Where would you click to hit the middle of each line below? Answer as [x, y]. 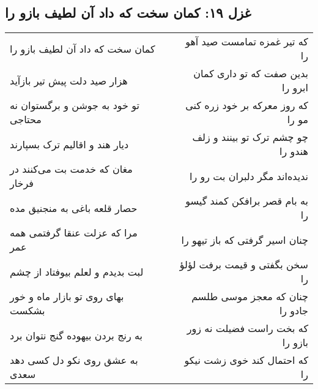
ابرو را [295, 88]
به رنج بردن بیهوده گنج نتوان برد [76, 335]
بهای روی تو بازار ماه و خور [67, 296]
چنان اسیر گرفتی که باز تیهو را [245, 240]
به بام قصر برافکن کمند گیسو [247, 201]
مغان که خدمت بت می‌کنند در [71, 169]
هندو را [294, 151]
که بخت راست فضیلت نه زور [247, 328]
